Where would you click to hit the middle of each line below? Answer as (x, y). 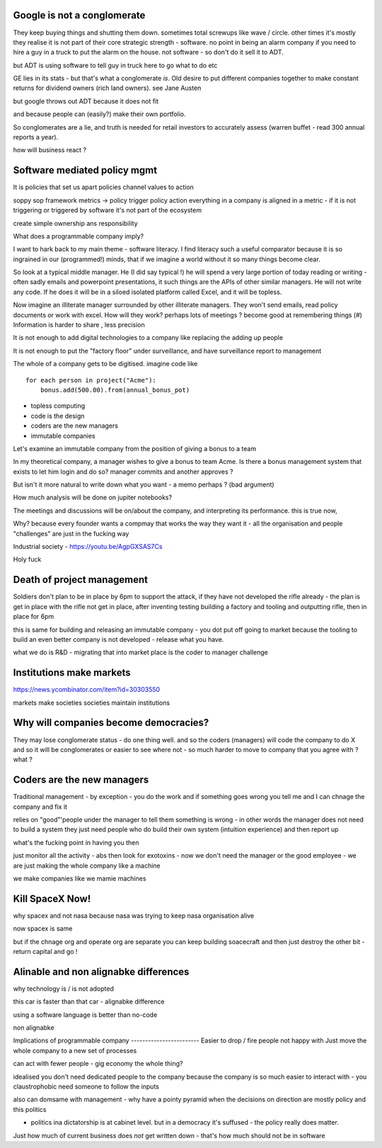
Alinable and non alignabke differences (101, 971)
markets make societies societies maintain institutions (91, 703)
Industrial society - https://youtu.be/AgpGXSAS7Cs (88, 547)
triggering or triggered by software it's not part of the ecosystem (107, 210)
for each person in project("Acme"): (91, 380)
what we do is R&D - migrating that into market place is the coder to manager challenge (140, 652)
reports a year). (36, 137)
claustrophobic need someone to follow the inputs (86, 1086)
